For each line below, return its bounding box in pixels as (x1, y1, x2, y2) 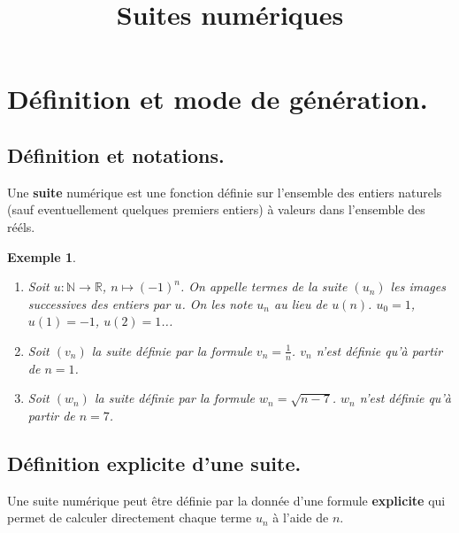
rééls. (7, 217, 35, 236)
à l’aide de (272, 508, 329, 527)
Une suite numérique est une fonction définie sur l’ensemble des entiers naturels (7, 182, 442, 201)
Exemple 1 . (7, 247, 76, 266)
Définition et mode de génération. (7, 81, 428, 117)
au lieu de (274, 294, 328, 313)
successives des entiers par (27, 294, 171, 313)
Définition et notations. (7, 141, 225, 168)
